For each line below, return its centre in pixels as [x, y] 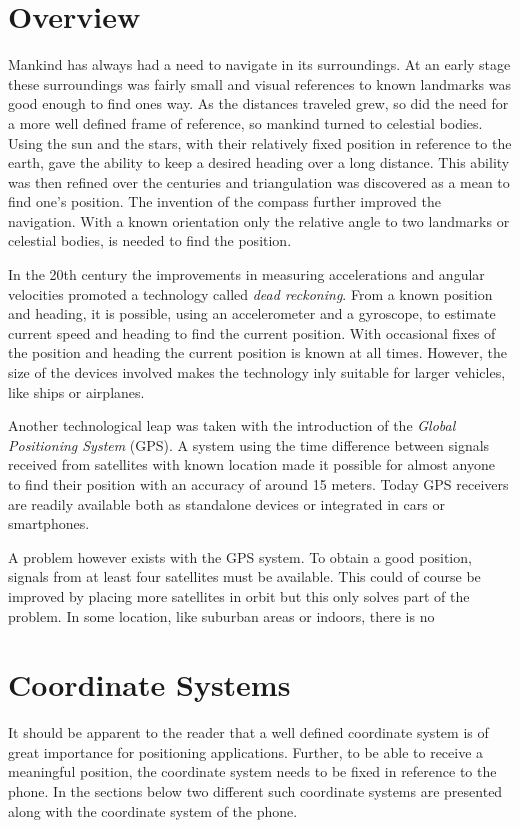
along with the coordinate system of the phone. [153, 810]
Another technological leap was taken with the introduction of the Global [232, 425]
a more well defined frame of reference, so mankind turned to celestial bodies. [245, 122]
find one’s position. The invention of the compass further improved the [224, 201]
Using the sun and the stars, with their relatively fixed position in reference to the [260, 142]
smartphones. [49, 523]
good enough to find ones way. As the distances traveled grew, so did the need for [258, 103]
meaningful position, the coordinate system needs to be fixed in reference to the [252, 771]
